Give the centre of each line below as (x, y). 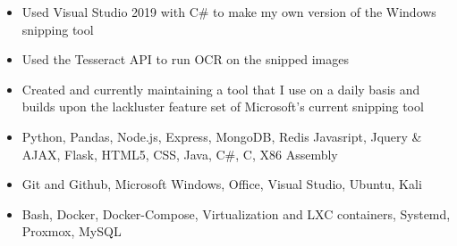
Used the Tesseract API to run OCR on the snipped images (185, 59)
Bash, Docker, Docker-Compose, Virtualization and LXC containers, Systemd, (236, 213)
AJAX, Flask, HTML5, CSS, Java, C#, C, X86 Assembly (180, 154)
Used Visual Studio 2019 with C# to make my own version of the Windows (229, 12)
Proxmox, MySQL (72, 231)
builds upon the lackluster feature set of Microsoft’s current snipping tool (223, 107)
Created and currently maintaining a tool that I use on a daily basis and (221, 89)
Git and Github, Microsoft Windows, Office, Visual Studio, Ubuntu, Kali (222, 184)
